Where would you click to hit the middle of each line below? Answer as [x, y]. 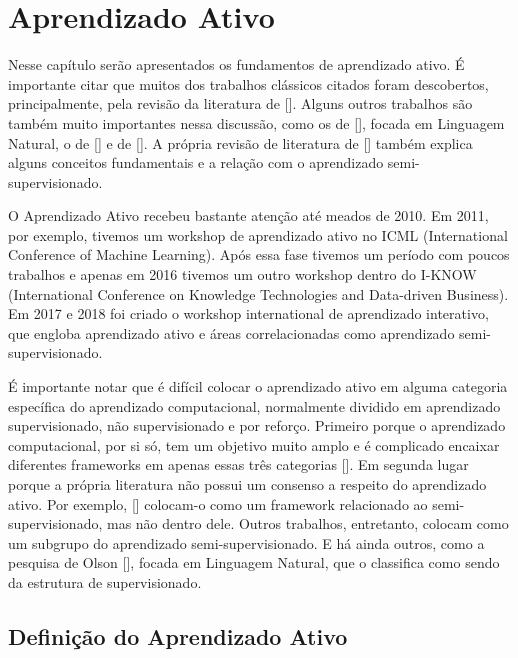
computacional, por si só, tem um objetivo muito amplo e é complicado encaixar [254, 444]
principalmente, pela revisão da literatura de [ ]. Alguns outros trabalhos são [240, 103]
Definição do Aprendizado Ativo [178, 635]
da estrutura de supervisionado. [105, 581]
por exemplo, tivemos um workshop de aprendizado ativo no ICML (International [258, 234]
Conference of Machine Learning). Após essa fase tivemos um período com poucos [259, 254]
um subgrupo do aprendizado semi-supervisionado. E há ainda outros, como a [246, 542]
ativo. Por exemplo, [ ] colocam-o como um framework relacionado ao [218, 503]
